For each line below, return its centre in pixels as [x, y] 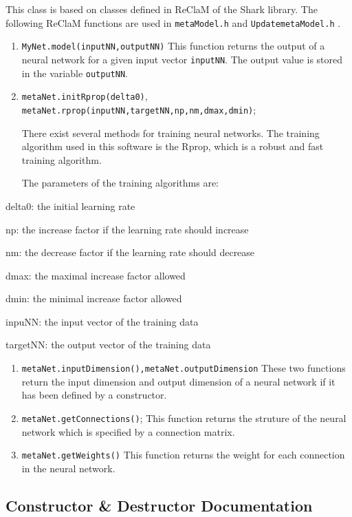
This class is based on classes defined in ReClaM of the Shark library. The [162, 9]
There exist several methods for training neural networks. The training [170, 133]
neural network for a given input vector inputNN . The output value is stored [182, 59]
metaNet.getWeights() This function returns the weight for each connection [183, 455]
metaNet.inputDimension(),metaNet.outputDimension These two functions [184, 368]
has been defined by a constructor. [94, 395]
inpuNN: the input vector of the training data [102, 321]
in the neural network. [68, 468]
